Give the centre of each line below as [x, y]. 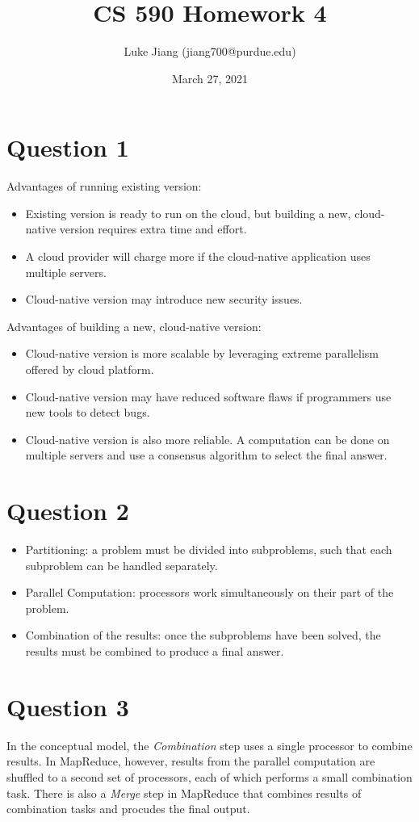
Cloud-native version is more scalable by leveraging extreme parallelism [202, 353]
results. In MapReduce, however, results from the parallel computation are [191, 761]
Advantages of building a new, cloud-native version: [134, 326]
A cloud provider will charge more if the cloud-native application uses [198, 256]
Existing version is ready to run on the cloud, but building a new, [188, 213]
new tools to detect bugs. [88, 412]
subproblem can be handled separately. [122, 565]
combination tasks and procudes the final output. [128, 809]
